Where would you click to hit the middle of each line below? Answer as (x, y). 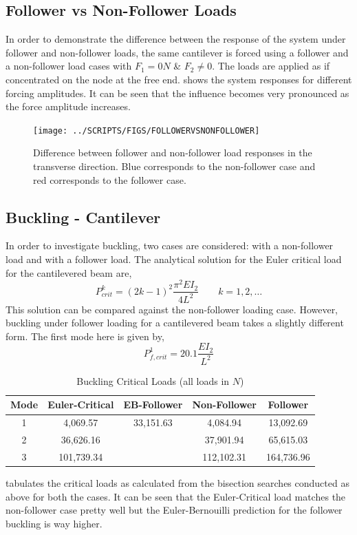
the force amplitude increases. (68, 106)
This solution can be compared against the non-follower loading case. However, (172, 309)
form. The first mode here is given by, (85, 336)
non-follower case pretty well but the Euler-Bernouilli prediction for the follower (174, 510)
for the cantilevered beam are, (69, 272)
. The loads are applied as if (271, 66)
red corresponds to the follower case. (110, 179)
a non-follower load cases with (69, 66)
